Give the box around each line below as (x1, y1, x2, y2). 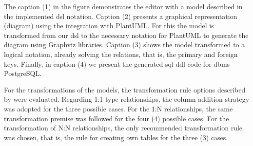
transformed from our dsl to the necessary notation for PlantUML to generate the (4, 30, 249, 40)
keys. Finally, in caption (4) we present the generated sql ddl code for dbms (4, 58, 230, 69)
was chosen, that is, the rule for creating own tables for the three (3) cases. (4, 132, 228, 142)
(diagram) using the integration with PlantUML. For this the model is (4, 20, 214, 31)
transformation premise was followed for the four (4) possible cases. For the (4, 113, 229, 123)
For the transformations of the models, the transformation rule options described (4, 84, 246, 94)
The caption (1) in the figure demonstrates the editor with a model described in (4, 1, 243, 11)
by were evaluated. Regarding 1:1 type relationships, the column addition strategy (4, 94, 250, 104)
